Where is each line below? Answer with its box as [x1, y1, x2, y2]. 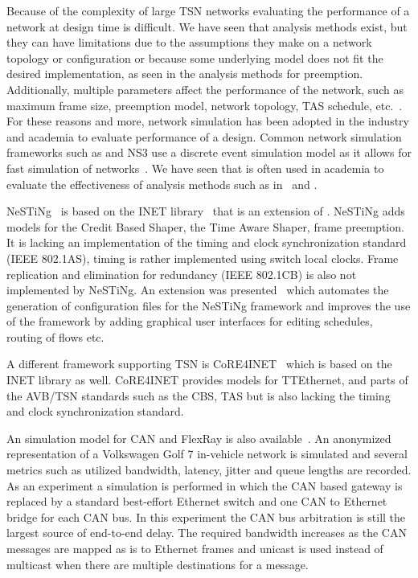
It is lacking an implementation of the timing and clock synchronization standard [6, 234, 407, 251]
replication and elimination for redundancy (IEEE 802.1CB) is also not [6, 265, 357, 282]
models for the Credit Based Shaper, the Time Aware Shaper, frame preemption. [6, 218, 404, 235]
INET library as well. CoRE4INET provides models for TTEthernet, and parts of [6, 371, 408, 388]
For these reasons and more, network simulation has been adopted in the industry [6, 113, 409, 129]
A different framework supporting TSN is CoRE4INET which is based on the [6, 355, 392, 372]
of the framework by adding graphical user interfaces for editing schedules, [6, 313, 373, 330]
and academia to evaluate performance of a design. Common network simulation [6, 128, 402, 145]
